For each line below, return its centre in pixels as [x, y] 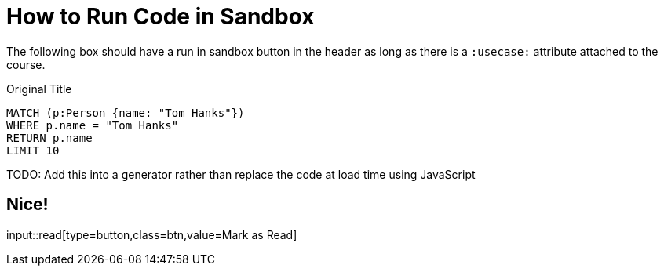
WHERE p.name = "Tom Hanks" [93, 125]
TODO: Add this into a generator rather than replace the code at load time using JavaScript [241, 174]
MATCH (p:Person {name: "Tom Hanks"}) [126, 112]
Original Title [39, 89]
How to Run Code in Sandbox [161, 16]
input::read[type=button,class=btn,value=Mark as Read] [152, 234]
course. [26, 64]
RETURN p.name [49, 138]
